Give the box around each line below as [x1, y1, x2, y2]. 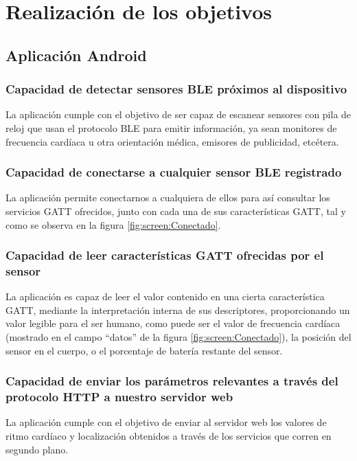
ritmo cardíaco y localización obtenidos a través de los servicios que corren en [5, 429, 332, 442]
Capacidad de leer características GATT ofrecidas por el [5, 247, 324, 264]
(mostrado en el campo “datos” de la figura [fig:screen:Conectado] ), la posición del [5, 330, 352, 344]
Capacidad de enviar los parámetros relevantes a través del [5, 372, 338, 390]
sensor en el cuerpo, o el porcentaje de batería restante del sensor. [5, 343, 283, 357]
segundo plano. [5, 442, 69, 456]
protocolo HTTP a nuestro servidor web [5, 388, 233, 405]
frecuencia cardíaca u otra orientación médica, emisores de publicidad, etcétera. [5, 134, 339, 148]
